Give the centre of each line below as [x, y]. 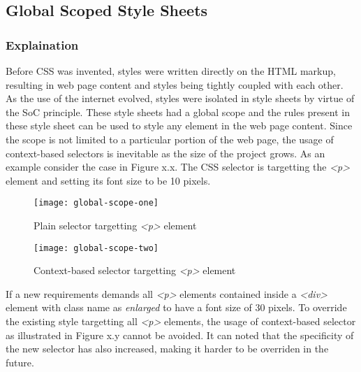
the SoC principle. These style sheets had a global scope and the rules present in [178, 112]
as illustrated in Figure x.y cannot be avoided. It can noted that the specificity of [180, 335]
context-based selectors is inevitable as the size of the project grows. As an [165, 153]
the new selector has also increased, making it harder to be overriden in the [167, 349]
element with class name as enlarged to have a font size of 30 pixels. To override [176, 307]
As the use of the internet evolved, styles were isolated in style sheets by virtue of [180, 98]
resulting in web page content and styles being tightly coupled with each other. [175, 84]
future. [20, 362]
